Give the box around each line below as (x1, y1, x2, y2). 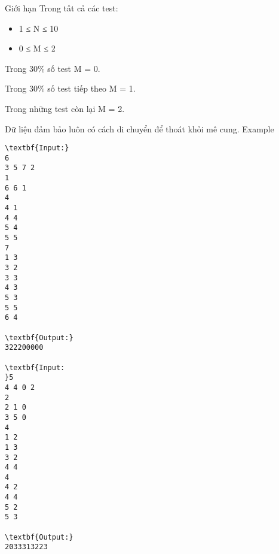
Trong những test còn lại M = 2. (5, 102, 125, 114)
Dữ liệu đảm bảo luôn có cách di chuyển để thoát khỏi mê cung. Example (5, 122, 274, 135)
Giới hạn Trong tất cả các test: (5, 2, 118, 14)
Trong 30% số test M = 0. (5, 62, 100, 74)
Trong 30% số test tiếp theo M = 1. (5, 82, 136, 95)
